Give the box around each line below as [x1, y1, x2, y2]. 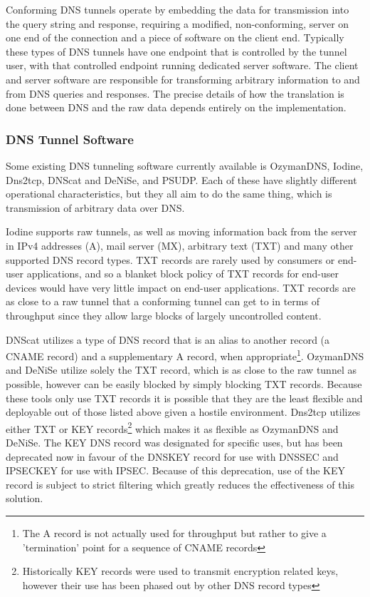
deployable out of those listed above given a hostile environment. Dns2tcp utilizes [6, 404, 361, 419]
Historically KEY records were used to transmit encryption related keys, [22, 563, 339, 578]
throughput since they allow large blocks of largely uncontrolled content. [6, 307, 322, 322]
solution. [6, 491, 43, 506]
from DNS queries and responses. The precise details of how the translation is [6, 86, 344, 101]
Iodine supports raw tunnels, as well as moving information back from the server [6, 224, 357, 239]
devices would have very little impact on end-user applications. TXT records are [6, 280, 356, 295]
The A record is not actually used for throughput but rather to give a [22, 525, 327, 540]
